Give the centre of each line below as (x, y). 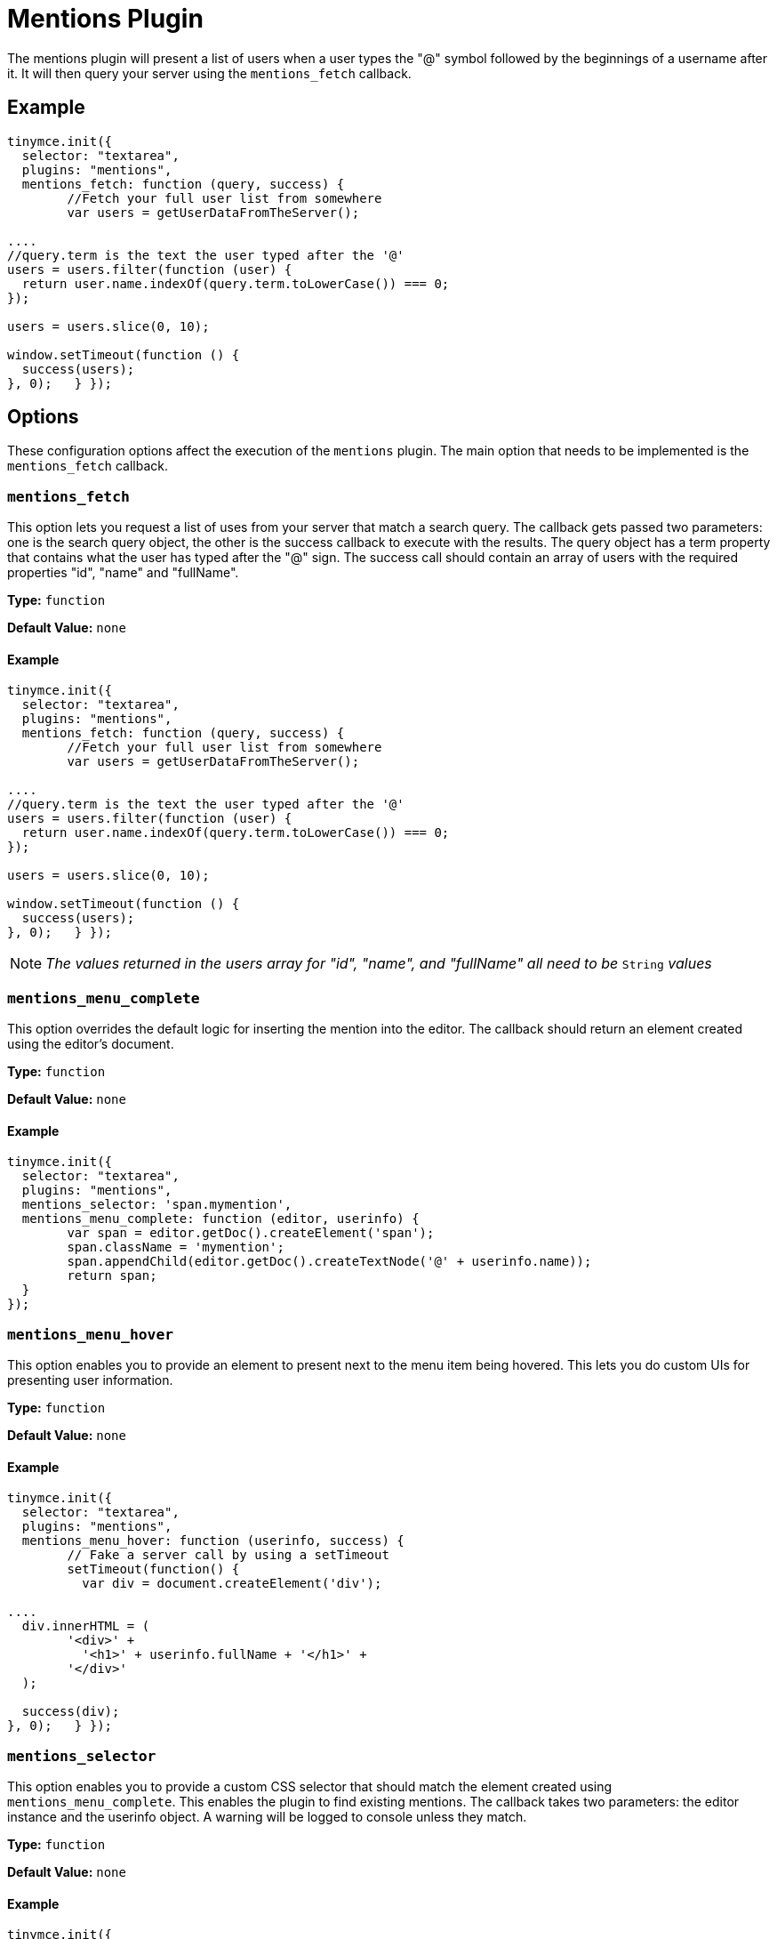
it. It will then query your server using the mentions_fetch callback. (209, 73)
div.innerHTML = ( (86, 1626)
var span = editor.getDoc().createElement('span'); (251, 1233)
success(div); (71, 1712)
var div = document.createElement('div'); (232, 1584)
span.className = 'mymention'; (176, 1247)
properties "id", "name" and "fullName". (123, 573)
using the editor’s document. (91, 1044)
